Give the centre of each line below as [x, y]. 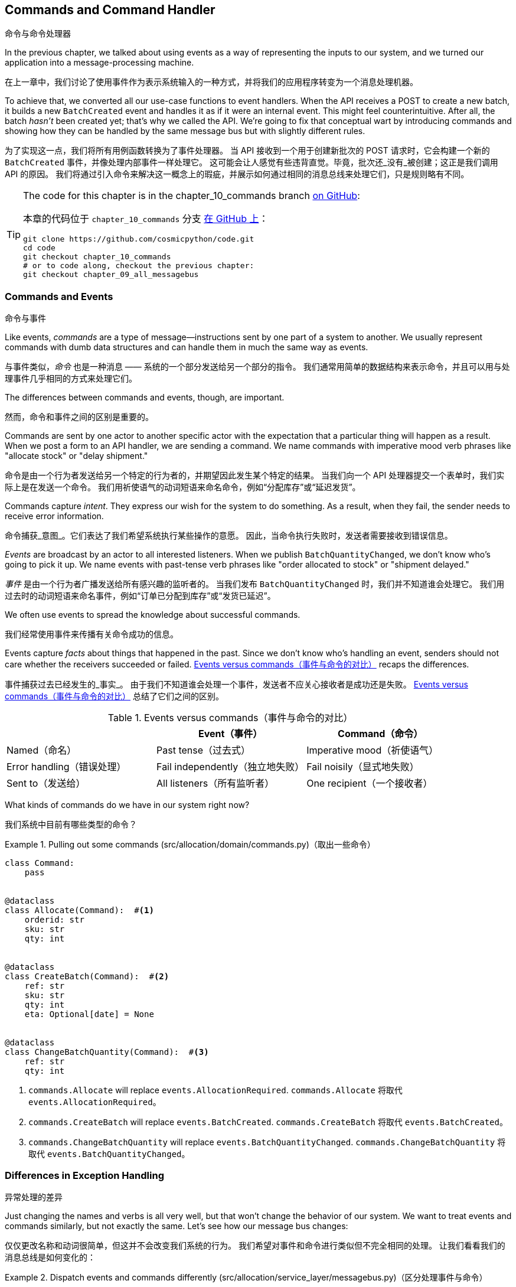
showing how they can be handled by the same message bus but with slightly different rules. [185, 131]
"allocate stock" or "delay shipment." [76, 456]
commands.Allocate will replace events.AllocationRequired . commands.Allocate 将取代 [215, 1090]
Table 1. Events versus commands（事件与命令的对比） [230, 718]
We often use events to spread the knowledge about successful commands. [153, 615]
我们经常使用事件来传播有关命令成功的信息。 [92, 634]
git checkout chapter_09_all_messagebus [111, 275]
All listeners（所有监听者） [215, 783]
